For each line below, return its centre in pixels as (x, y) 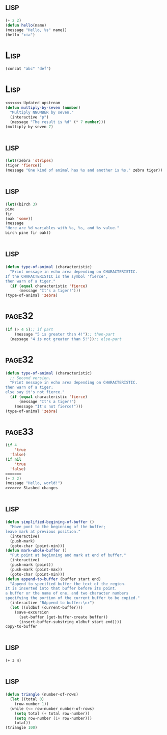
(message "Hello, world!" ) (34, 483)
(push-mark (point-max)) (36, 570)
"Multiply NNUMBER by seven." (42, 112)
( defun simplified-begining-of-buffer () (50, 522)
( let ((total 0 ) (27, 699)
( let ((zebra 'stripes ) (29, 161)
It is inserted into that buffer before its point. (61, 588)
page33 (20, 431)
